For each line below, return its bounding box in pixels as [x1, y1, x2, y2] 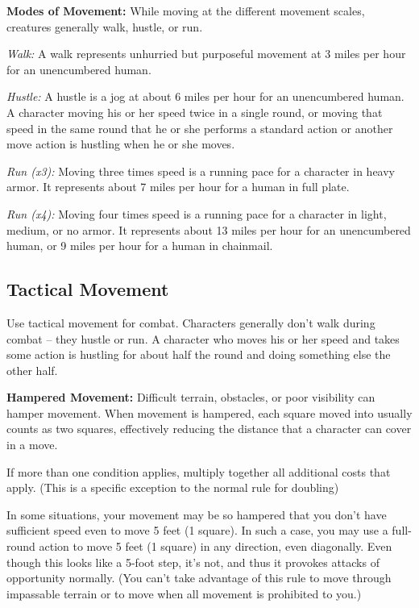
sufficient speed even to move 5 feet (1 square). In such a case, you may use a [6, 522, 388, 539]
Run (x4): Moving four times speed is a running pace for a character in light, [6, 205, 387, 222]
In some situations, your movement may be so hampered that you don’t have [6, 506, 387, 523]
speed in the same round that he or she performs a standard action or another [6, 119, 393, 136]
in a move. [6, 436, 58, 453]
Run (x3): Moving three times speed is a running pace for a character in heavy [6, 162, 395, 179]
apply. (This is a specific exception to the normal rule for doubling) [6, 479, 339, 496]
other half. [6, 361, 58, 378]
